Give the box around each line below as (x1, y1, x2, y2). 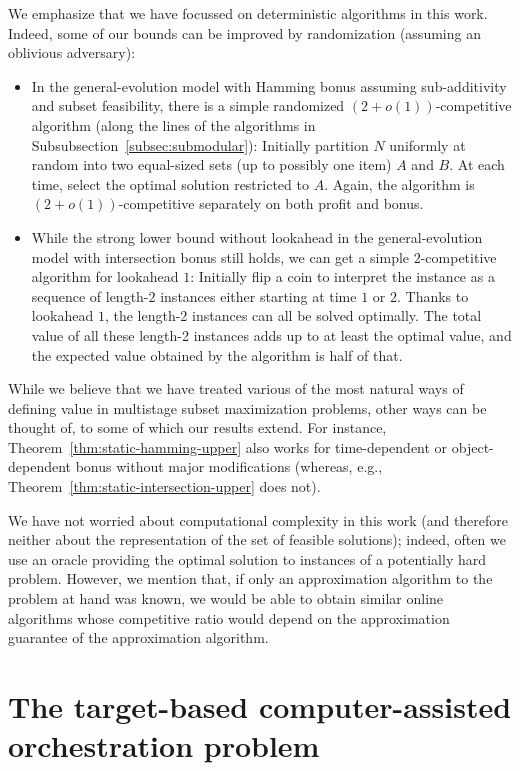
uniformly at (389, 134, 466, 155)
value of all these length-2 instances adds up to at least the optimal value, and (31, 324, 512, 345)
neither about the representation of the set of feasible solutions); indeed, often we (8, 529, 506, 550)
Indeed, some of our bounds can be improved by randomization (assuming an (8, 22, 481, 43)
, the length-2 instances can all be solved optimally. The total (104, 305, 482, 326)
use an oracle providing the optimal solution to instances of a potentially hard (8, 548, 487, 569)
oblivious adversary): (8, 42, 136, 63)
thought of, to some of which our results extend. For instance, (8, 417, 387, 438)
